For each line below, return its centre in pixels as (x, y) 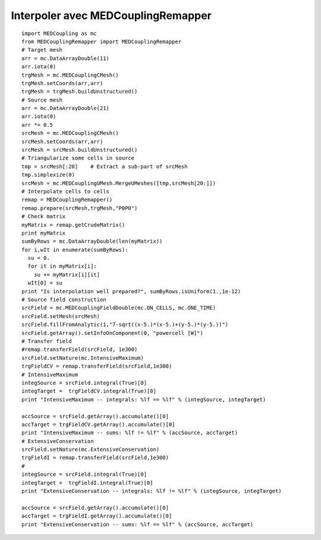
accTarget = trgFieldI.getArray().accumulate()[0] (97, 516)
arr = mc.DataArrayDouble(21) (66, 108)
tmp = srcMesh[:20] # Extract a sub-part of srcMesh (105, 166)
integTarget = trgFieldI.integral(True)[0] (88, 483)
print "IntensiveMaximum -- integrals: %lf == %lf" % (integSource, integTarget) (144, 399)
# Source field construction (64, 300)
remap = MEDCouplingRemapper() (67, 200)
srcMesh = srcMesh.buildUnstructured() (80, 150)
